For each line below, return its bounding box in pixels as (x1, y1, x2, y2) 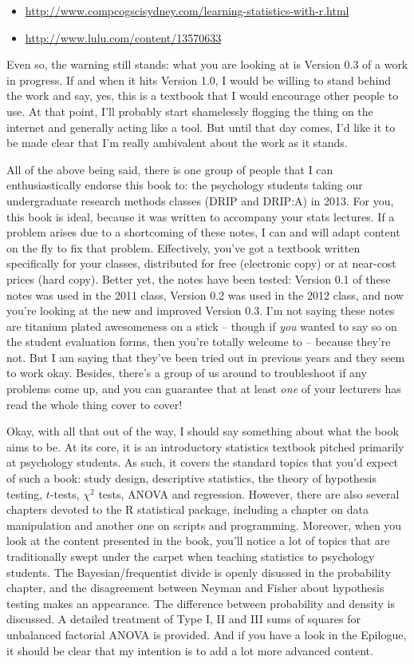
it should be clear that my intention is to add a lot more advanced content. (6, 642, 373, 658)
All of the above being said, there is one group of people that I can (6, 161, 333, 177)
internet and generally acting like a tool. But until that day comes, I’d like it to (6, 118, 396, 135)
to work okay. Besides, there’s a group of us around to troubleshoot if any (6, 364, 367, 381)
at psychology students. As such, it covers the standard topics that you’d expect (6, 454, 399, 471)
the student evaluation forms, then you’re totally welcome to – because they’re (6, 333, 391, 350)
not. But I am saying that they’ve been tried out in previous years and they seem (6, 348, 405, 365)
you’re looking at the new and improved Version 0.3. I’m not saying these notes (6, 302, 395, 319)
